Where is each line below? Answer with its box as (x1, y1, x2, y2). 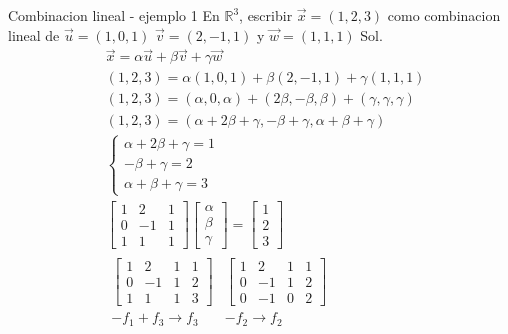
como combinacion (387, 5, 501, 25)
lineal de (8, 24, 60, 45)
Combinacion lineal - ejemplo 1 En (8, 5, 220, 25)
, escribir (239, 5, 293, 25)
